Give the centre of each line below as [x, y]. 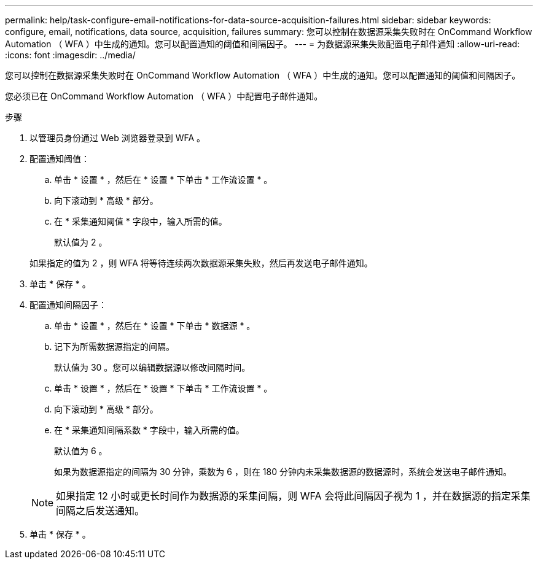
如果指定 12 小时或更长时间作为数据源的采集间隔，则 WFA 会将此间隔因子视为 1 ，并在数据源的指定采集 [293, 496]
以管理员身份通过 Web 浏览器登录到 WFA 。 [118, 138]
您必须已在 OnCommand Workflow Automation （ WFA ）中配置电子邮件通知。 [164, 96]
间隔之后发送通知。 [100, 511]
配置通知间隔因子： [68, 305]
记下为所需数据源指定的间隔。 [114, 346]
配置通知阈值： [60, 159]
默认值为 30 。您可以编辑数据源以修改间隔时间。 [152, 367]
